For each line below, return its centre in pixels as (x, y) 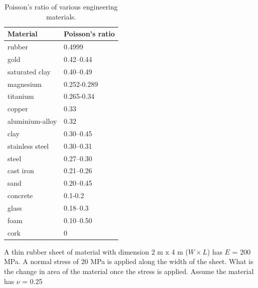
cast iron (21, 170)
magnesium (25, 84)
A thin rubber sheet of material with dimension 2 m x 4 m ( (96, 251)
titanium (21, 96)
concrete (20, 195)
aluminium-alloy (32, 121)
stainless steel (28, 145)
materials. (61, 16)
